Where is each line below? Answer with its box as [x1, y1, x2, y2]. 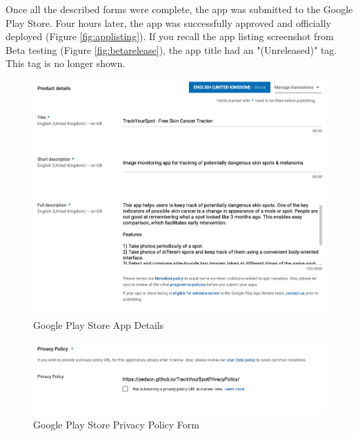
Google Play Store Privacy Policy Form [33, 417, 199, 431]
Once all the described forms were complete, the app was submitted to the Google [6, 2, 353, 16]
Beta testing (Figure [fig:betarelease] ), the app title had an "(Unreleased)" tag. [6, 42, 337, 57]
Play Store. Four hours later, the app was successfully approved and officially [6, 15, 331, 30]
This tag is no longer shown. [6, 56, 126, 70]
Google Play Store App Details [33, 318, 164, 332]
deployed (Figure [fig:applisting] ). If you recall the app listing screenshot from [6, 29, 334, 44]
